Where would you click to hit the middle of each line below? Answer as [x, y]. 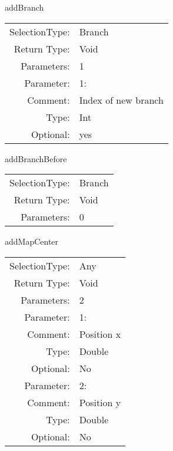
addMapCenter [32, 241]
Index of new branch [121, 100]
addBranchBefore [36, 158]
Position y [100, 402]
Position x [100, 334]
